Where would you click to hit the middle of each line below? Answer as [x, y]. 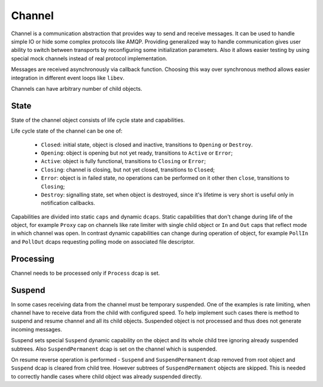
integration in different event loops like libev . [68, 78]
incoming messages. [36, 329]
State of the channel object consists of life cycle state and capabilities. [98, 120]
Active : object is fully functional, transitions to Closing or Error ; [124, 161]
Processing [33, 259]
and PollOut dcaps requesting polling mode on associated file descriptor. [103, 241]
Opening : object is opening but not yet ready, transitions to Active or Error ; [137, 153]
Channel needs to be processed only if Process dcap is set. [86, 273]
